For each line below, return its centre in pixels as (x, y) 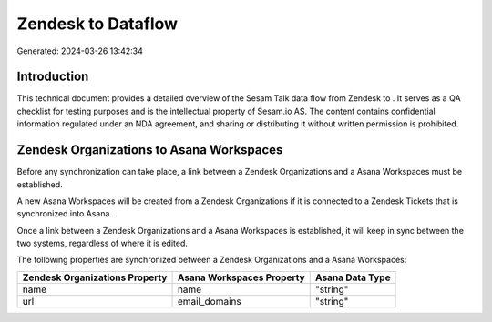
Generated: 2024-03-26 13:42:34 (80, 51)
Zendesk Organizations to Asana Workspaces (150, 150)
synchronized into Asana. (65, 214)
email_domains (209, 301)
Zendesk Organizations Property (95, 277)
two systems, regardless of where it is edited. (102, 243)
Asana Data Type (353, 277)
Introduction (53, 77)
